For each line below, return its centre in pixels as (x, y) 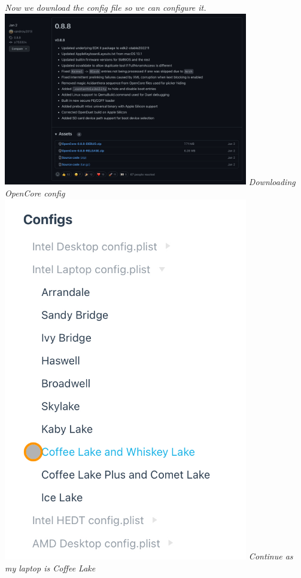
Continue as (271, 556)
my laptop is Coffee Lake (50, 568)
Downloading (272, 181)
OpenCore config (35, 193)
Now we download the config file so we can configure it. (106, 7)
